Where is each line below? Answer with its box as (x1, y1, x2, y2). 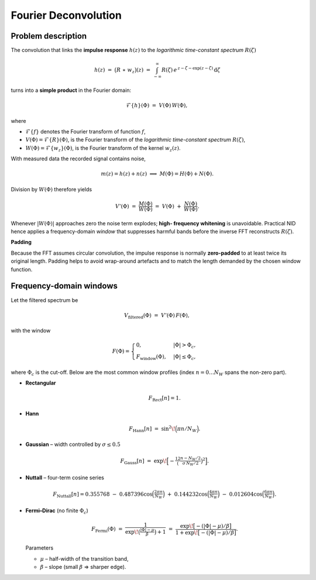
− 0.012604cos (222, 490, 263, 497)
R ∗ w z (116, 67, 135, 74)
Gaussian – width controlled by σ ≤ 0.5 (25, 441, 121, 448)
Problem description (11, 31, 87, 41)
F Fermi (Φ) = (91, 526, 123, 534)
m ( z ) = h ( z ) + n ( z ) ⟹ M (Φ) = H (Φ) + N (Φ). (101, 170, 214, 177)
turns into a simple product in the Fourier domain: (11, 87, 132, 94)
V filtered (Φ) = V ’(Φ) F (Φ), (123, 312, 190, 320)
